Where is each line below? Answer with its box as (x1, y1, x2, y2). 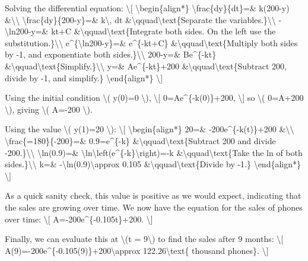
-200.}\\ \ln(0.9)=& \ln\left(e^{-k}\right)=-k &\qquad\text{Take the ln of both (5, 146, 303, 158)
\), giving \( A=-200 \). (5, 103, 93, 115)
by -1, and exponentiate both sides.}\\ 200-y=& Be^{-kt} (5, 48, 217, 61)
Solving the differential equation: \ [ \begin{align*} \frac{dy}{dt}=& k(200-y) (5, 2, 290, 14)
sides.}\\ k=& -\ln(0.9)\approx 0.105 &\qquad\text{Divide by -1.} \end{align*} (5, 158, 301, 170)
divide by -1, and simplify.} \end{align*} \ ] (5, 71, 163, 84)
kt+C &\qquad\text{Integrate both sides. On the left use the (51, 25, 276, 37)
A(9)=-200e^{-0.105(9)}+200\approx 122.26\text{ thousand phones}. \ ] (5, 244, 269, 256)
